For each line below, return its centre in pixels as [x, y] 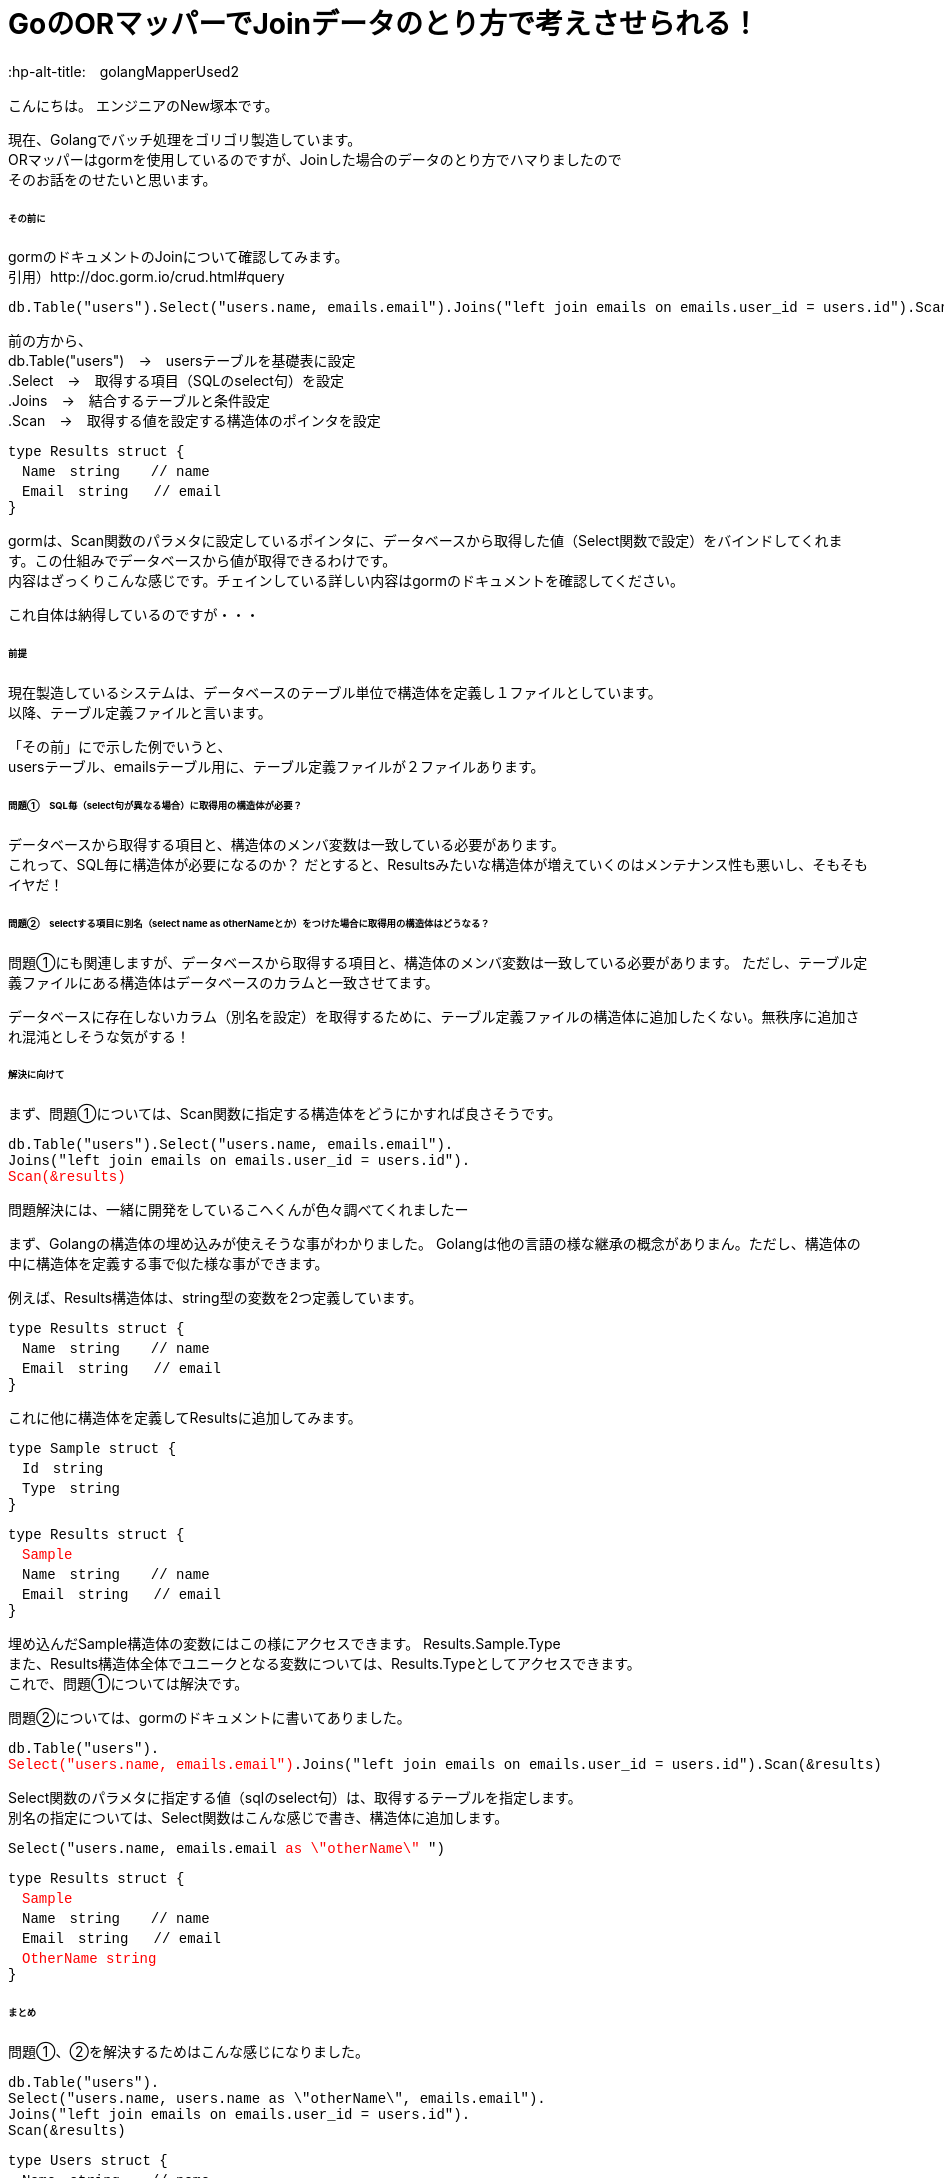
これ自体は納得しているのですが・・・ [134, 615]
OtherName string [89, 1959]
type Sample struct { [92, 1449]
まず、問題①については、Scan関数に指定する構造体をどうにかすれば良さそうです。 [285, 1114]
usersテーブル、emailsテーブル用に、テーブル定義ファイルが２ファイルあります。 [276, 767]
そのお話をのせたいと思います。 [112, 179]
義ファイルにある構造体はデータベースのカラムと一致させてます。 [223, 982]
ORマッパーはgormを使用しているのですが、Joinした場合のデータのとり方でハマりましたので [315, 159]
